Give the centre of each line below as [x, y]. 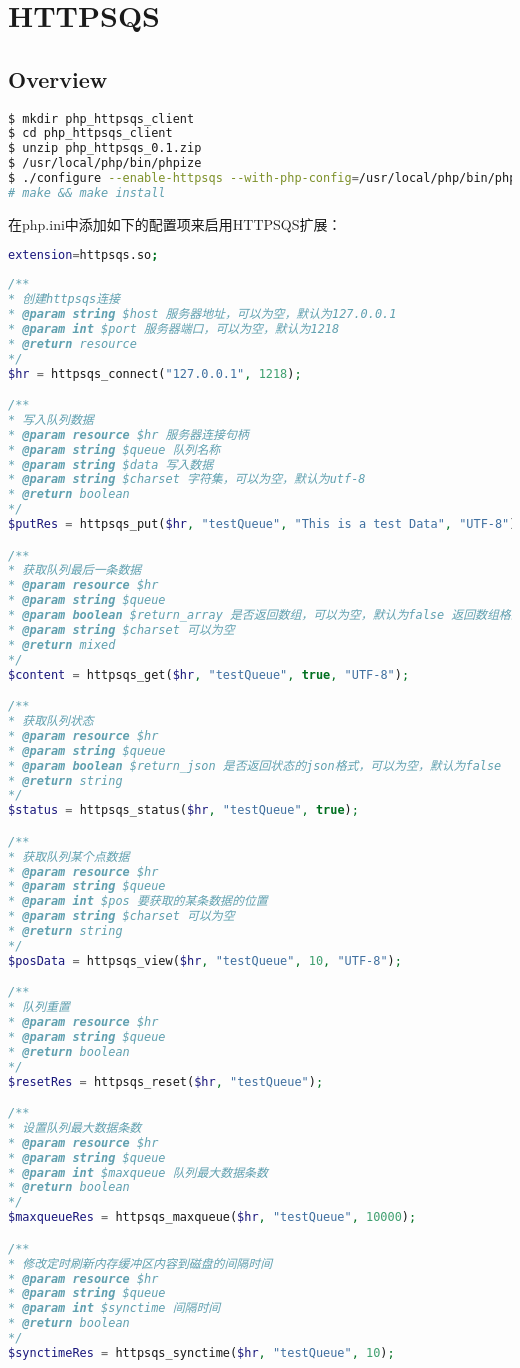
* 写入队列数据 [51, 419]
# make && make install [87, 192]
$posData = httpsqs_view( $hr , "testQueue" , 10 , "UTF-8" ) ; [205, 960]
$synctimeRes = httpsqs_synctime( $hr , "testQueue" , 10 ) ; [201, 1352]
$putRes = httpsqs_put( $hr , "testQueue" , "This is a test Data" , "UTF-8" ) [262, 524]
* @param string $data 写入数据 [111, 464]
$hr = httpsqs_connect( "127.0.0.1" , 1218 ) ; [155, 373]
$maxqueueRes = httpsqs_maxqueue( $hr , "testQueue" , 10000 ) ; [212, 1217]
